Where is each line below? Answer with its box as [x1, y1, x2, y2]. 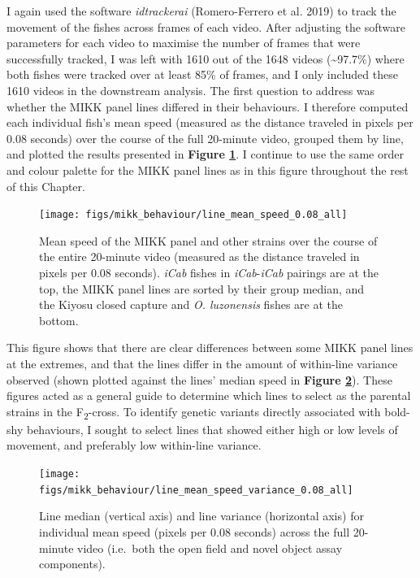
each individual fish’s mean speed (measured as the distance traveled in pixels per [6, 114, 414, 131]
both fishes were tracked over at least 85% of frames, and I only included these [6, 66, 398, 83]
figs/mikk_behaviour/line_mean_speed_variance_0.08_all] [39, 484, 353, 496]
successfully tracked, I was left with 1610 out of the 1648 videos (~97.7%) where [6, 50, 405, 67]
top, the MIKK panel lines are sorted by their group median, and [39, 280, 365, 297]
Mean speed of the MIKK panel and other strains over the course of [39, 232, 378, 249]
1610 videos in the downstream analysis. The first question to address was [6, 81, 375, 98]
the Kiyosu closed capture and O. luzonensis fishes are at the [39, 296, 343, 313]
